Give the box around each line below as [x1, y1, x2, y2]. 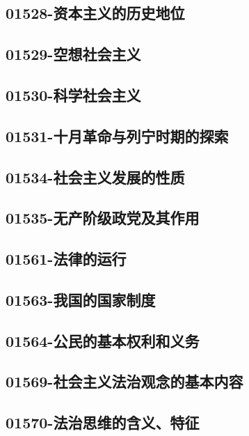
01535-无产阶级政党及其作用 [6, 207, 200, 228]
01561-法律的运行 [6, 248, 127, 270]
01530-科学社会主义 [6, 84, 141, 105]
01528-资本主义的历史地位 [6, 2, 185, 24]
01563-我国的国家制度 [6, 288, 156, 310]
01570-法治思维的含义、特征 [6, 412, 200, 433]
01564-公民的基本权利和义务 [6, 329, 200, 351]
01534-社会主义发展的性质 [6, 166, 185, 187]
